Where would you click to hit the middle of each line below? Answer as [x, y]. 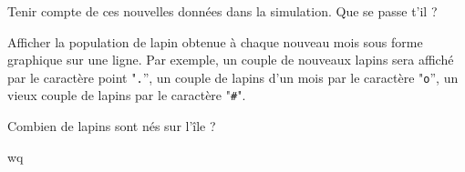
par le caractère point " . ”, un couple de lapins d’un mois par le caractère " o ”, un [233, 77]
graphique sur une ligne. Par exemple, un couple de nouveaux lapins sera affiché [231, 60]
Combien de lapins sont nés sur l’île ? [112, 126]
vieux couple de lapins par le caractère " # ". [127, 95]
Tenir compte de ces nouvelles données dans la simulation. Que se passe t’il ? [222, 11]
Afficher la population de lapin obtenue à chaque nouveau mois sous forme [215, 41]
